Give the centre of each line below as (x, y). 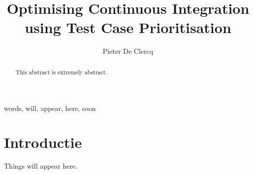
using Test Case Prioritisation (128, 27)
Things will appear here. (41, 166)
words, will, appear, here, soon (50, 108)
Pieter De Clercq (128, 51)
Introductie (43, 142)
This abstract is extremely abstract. (61, 72)
